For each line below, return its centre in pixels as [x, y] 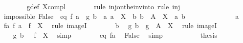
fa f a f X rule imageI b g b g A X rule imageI [110, 25]
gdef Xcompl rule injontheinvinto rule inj [103, 6]
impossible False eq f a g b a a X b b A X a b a [121, 16]
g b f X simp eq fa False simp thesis [115, 35]
